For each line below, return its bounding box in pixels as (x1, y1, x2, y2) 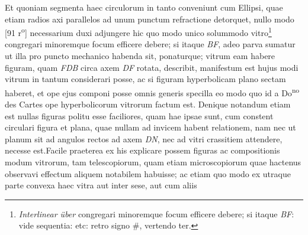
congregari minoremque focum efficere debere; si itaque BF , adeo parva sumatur (5, 38, 296, 50)
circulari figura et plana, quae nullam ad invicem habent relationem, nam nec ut (5, 121, 296, 133)
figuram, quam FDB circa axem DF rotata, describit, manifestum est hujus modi (5, 61, 299, 73)
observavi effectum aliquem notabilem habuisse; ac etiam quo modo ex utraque (5, 167, 291, 179)
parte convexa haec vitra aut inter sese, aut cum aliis (5, 179, 197, 191)
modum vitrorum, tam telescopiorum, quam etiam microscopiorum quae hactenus (5, 156, 301, 168)
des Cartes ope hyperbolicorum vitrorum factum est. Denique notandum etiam (5, 98, 291, 110)
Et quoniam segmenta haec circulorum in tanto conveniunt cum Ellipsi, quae (5, 1, 283, 13)
